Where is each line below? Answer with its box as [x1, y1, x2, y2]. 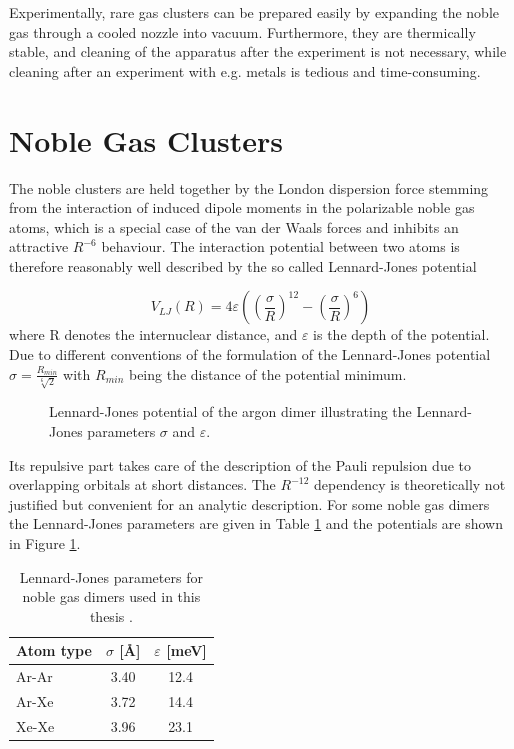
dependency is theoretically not [314, 474, 506, 495]
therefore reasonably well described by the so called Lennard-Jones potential [9, 255, 477, 276]
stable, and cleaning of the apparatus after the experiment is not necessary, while [9, 41, 507, 62]
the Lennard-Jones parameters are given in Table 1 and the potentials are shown [9, 513, 503, 534]
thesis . [89, 605, 133, 626]
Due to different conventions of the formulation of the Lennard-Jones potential [9, 344, 491, 365]
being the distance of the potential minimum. [128, 363, 407, 384]
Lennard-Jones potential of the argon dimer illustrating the [49, 401, 412, 422]
